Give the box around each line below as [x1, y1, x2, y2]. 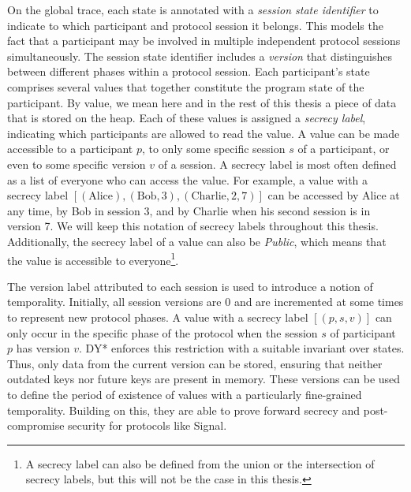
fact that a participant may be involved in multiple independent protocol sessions [7, 32, 401, 49]
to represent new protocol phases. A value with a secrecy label [7, 308, 308, 325]
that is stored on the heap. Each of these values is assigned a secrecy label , [7, 110, 366, 126]
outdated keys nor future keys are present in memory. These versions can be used [7, 371, 401, 387]
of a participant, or [297, 140, 390, 157]
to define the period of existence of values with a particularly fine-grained [7, 386, 362, 402]
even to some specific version [7, 155, 146, 172]
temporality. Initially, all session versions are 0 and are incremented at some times [7, 293, 404, 310]
